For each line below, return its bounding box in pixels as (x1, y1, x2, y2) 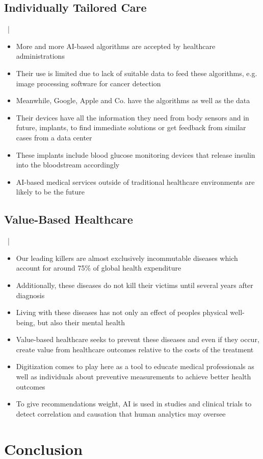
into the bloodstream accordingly (16, 159, 120, 170)
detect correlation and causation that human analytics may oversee (16, 408, 226, 419)
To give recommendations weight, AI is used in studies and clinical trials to (16, 398, 252, 409)
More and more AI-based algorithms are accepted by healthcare (16, 40, 216, 51)
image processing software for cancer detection (16, 78, 161, 88)
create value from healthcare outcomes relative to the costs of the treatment (16, 344, 254, 354)
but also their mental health (37, 317, 125, 327)
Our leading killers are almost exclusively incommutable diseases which (16, 252, 238, 263)
